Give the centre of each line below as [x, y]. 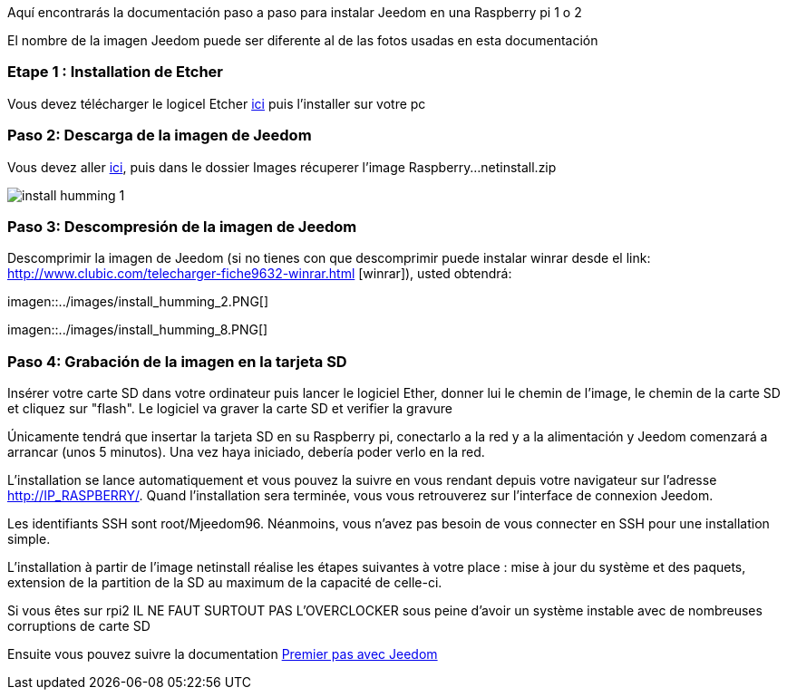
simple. [29, 539]
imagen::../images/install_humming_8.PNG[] [138, 330]
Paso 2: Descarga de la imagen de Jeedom [160, 136]
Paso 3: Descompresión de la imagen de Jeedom [182, 226]
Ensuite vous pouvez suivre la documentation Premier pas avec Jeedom [223, 654]
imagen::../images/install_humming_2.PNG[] [138, 302]
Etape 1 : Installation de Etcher [116, 72]
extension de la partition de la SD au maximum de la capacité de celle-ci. [225, 582]
